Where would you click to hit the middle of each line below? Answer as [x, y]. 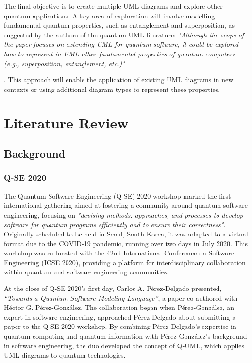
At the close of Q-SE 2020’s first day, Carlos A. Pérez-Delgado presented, [113, 288]
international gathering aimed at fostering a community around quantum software [126, 205]
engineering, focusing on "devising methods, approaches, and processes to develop [124, 214]
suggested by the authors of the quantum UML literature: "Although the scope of [124, 34]
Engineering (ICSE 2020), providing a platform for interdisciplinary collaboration [125, 262]
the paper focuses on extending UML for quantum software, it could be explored [121, 44]
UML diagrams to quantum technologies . [65, 355]
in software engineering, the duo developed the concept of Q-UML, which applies [124, 345]
